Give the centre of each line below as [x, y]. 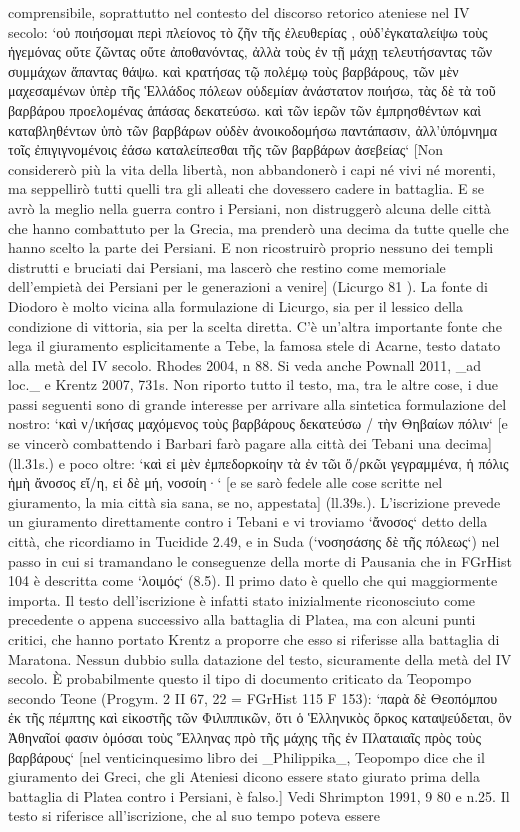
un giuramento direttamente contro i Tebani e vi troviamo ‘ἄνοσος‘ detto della [248, 521]
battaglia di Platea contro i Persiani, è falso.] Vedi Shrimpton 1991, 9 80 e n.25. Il [259, 795]
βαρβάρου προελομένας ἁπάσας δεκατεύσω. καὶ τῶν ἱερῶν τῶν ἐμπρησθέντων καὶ [245, 109]
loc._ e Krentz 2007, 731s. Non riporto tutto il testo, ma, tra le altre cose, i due [253, 384]
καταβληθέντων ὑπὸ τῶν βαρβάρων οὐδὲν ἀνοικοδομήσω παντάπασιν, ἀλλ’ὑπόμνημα [253, 129]
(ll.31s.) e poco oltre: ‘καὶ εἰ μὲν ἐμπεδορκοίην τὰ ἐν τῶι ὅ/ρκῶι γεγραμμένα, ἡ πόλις [258, 462]
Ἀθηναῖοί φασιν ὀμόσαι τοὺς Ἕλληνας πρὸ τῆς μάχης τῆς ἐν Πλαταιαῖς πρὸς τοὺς [245, 736]
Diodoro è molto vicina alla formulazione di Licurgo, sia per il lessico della [235, 305]
